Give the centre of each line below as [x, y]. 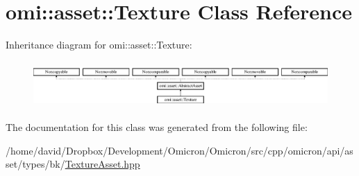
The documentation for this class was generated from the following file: [157, 127]
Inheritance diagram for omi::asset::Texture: [99, 45]
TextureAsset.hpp [102, 164]
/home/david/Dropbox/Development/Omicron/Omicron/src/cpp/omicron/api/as [179, 150]
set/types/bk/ [35, 164]
